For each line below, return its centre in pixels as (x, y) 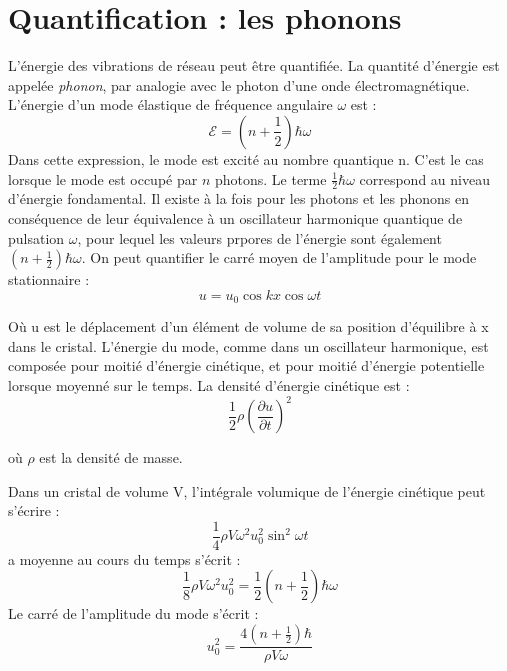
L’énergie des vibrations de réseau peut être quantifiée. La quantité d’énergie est (254, 65)
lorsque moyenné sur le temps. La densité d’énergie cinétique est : (209, 384)
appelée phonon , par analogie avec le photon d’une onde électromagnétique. (239, 84)
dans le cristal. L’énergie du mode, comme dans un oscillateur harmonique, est (248, 345)
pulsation (36, 237)
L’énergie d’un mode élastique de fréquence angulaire (170, 104)
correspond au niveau (424, 178)
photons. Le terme (270, 178)
